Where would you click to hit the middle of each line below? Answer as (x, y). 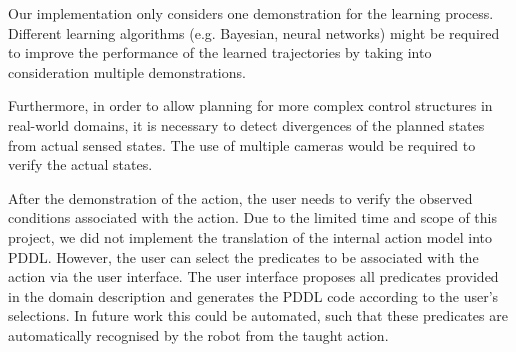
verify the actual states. (80, 164)
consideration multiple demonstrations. (127, 71)
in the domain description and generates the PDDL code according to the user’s (253, 295)
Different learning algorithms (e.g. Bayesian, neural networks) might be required (254, 32)
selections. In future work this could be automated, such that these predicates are (258, 315)
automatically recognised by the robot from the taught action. (198, 334)
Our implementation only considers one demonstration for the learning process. (251, 13)
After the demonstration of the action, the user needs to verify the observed (240, 197)
